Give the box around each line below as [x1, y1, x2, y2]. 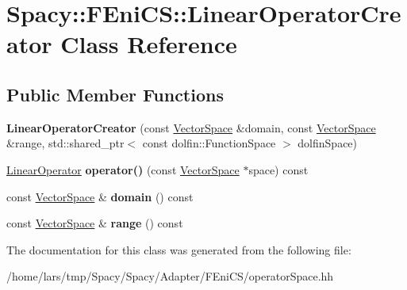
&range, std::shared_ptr [6, 135, 125, 151]
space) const [248, 161, 309, 177]
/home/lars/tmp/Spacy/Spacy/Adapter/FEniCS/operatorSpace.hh [6, 268, 334, 284]
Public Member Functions [6, 82, 224, 106]
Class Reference [60, 28, 237, 60]
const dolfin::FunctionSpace [142, 135, 276, 151]
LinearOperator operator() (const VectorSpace [6, 161, 240, 177]
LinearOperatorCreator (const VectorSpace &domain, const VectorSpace [6, 119, 376, 135]
